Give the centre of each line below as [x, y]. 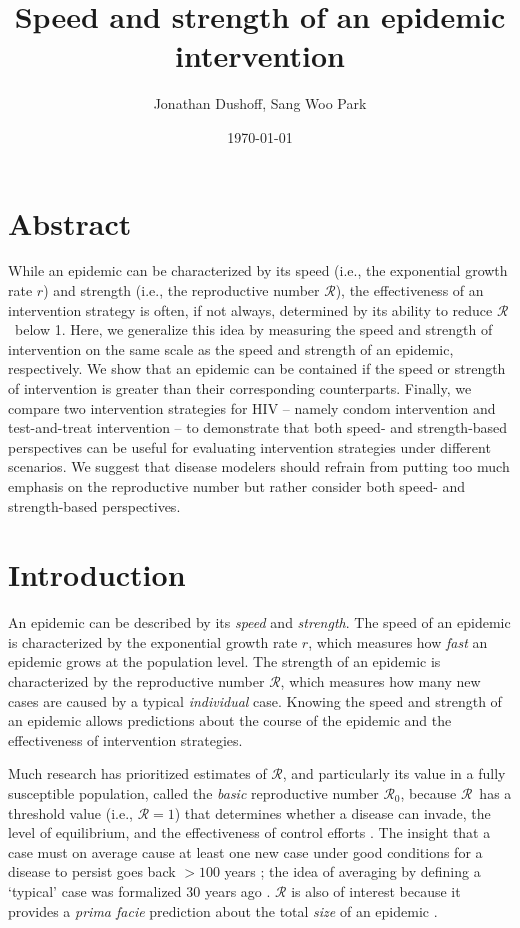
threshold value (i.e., [70, 812]
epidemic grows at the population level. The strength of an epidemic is [224, 661]
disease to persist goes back [92, 871]
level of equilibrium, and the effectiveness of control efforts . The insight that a [249, 832]
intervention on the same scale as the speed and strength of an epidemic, [231, 348]
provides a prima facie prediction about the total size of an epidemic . [223, 910]
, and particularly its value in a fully [394, 773]
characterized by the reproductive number [136, 681]
